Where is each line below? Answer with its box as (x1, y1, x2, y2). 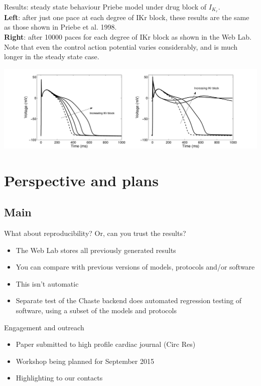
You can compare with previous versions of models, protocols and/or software (16, 262, 255, 272)
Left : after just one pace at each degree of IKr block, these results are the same (4, 12, 249, 22)
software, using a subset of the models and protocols (16, 305, 177, 315)
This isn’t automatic (16, 278, 79, 289)
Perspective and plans (4, 170, 159, 190)
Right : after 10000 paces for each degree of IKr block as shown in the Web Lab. (4, 32, 251, 42)
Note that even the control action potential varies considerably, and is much (4, 41, 238, 52)
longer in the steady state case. (4, 51, 99, 62)
